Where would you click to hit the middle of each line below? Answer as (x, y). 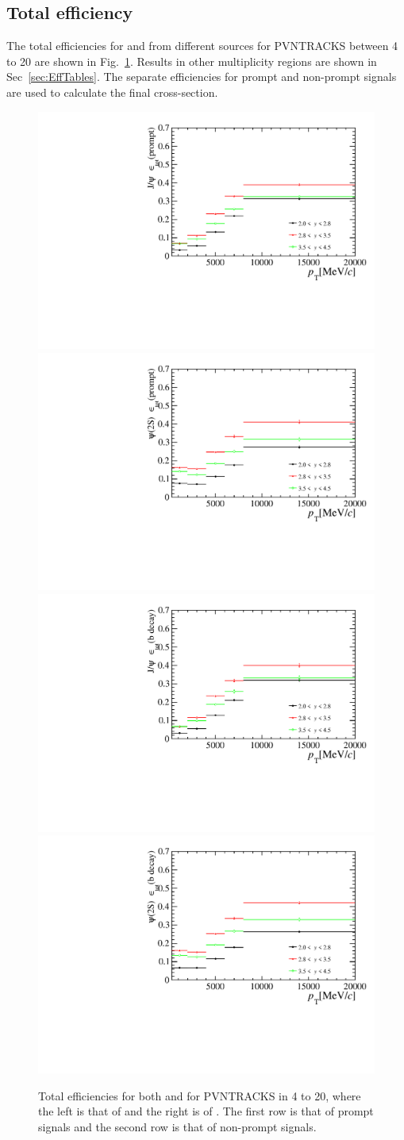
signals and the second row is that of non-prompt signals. (177, 1126)
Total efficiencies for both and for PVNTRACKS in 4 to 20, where (200, 1095)
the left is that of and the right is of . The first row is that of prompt (206, 1111)
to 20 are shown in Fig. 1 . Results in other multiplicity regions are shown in (192, 61)
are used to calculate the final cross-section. (112, 92)
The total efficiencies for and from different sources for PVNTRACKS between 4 (202, 46)
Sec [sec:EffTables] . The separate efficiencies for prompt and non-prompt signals (202, 77)
